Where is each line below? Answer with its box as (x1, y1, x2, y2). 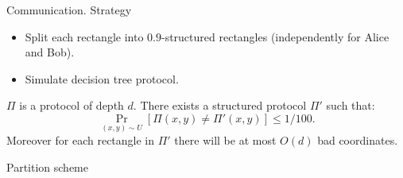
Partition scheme (6, 158, 88, 175)
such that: (326, 97, 375, 114)
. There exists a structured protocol (133, 97, 307, 114)
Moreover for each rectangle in (6, 132, 155, 149)
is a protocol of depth (19, 97, 124, 114)
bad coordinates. (317, 132, 398, 149)
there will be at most (174, 132, 277, 149)
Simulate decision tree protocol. (25, 70, 179, 87)
